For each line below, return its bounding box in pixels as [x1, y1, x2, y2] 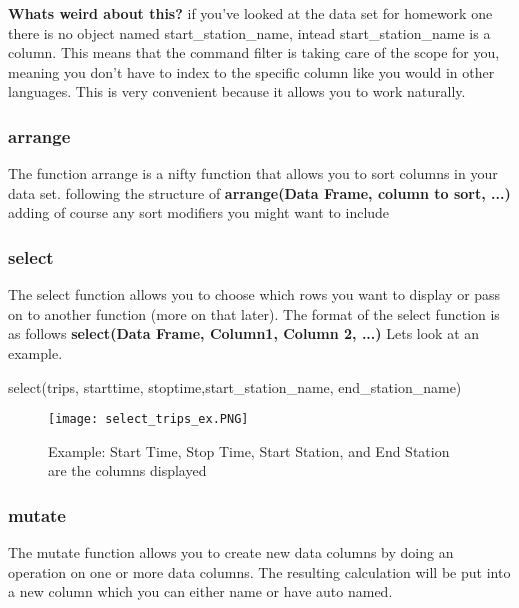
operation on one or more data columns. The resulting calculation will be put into [8, 561, 511, 582]
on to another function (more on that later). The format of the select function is [8, 303, 500, 324]
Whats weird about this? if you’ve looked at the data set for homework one [8, 3, 493, 23]
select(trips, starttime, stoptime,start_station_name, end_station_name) [8, 376, 462, 397]
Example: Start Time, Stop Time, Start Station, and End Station [48, 440, 450, 461]
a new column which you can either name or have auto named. [8, 581, 393, 602]
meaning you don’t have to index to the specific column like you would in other [8, 61, 495, 82]
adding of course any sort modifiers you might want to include [8, 202, 390, 223]
